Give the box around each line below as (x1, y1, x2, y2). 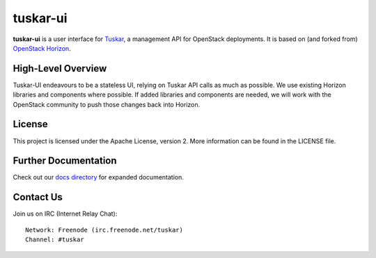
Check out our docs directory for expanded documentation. (13, 173, 185, 182)
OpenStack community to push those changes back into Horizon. (13, 100, 201, 108)
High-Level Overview (13, 63, 107, 74)
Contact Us (13, 191, 63, 203)
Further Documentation (13, 155, 118, 167)
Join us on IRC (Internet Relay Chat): (13, 209, 118, 218)
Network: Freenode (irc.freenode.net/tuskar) (25, 226, 184, 234)
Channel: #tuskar (25, 236, 84, 243)
